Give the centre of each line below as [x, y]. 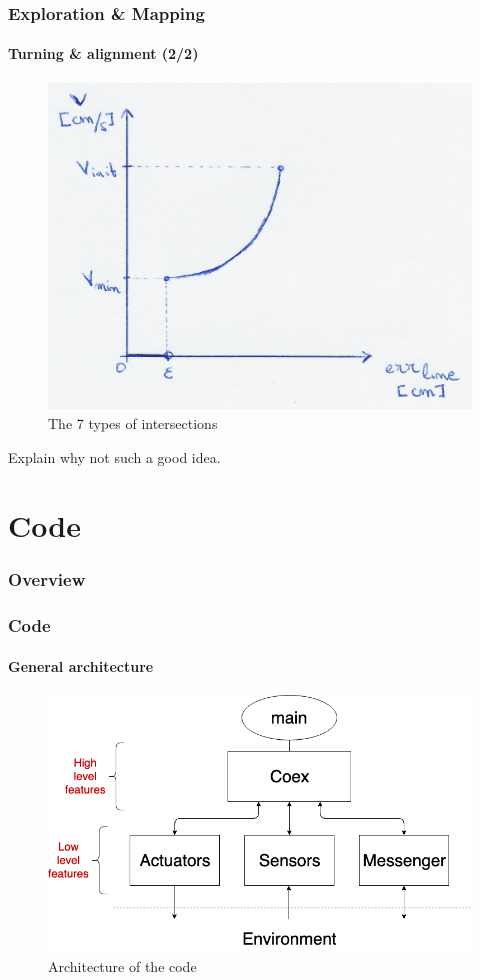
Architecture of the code [122, 966]
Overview [47, 579]
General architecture [81, 665]
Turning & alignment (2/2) [103, 53]
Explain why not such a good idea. [114, 456]
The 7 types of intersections [133, 422]
